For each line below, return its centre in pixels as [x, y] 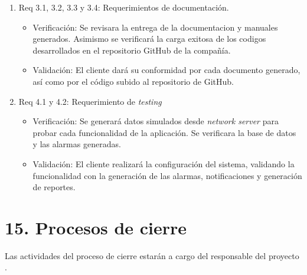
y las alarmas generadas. [77, 144]
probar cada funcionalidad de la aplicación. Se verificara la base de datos [164, 132]
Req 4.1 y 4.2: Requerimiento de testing [90, 101]
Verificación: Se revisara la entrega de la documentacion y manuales [155, 27]
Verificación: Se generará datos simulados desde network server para [156, 121]
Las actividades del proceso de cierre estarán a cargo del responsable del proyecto [152, 255]
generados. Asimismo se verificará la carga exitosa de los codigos [149, 39]
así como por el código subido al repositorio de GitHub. [133, 81]
